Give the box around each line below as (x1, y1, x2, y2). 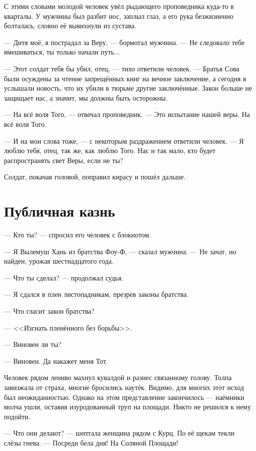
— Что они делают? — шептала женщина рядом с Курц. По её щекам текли (4, 428, 235, 438)
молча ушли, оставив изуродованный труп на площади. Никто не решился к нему (4, 401, 251, 412)
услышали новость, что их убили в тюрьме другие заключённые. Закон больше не (4, 83, 252, 93)
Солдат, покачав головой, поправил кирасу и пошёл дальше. (4, 171, 186, 182)
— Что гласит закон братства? (4, 306, 95, 316)
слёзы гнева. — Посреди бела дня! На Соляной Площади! (4, 437, 178, 448)
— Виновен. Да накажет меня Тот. (4, 355, 108, 366)
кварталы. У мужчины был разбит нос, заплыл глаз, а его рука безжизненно (4, 10, 234, 21)
